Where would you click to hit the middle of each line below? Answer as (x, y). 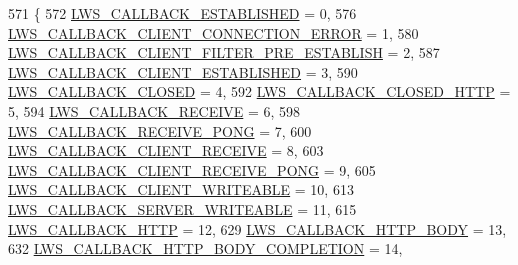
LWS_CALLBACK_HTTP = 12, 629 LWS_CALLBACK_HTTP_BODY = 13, (257, 228)
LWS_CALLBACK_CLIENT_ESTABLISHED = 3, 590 (183, 71)
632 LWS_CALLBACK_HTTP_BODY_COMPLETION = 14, (205, 248)
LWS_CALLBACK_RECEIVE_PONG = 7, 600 (160, 130)
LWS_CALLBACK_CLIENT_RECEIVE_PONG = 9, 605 (192, 169)
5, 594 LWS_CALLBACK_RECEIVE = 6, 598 (154, 110)
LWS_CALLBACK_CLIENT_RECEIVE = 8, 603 (166, 150)
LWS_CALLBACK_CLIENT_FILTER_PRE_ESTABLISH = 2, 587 (224, 52)
